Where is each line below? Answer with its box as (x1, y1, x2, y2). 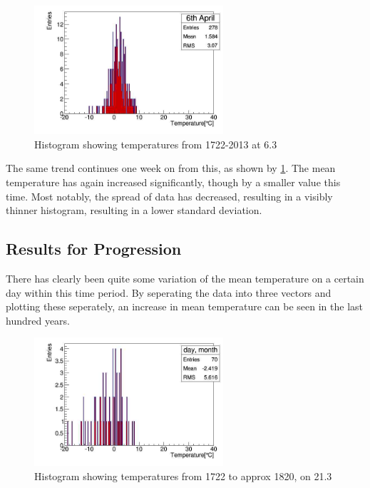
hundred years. (6, 312, 71, 327)
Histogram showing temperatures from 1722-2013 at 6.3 (34, 136, 277, 151)
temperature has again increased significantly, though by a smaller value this (6, 174, 341, 189)
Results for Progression (6, 238, 182, 260)
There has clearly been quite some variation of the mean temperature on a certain (6, 270, 364, 285)
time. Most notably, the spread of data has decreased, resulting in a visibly (6, 188, 333, 203)
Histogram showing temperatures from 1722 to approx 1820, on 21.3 (34, 469, 332, 484)
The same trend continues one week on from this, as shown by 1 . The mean (6, 161, 336, 176)
